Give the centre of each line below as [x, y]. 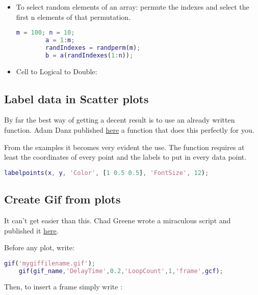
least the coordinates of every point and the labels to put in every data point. [125, 157]
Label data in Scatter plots [76, 98]
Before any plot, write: [39, 247]
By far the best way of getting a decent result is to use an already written [120, 120]
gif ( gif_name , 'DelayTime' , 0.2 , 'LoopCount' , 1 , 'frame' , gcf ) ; [121, 271]
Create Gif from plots [62, 199]
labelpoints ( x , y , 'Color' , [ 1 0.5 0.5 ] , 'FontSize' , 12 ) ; [107, 173]
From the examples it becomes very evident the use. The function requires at [124, 147]
